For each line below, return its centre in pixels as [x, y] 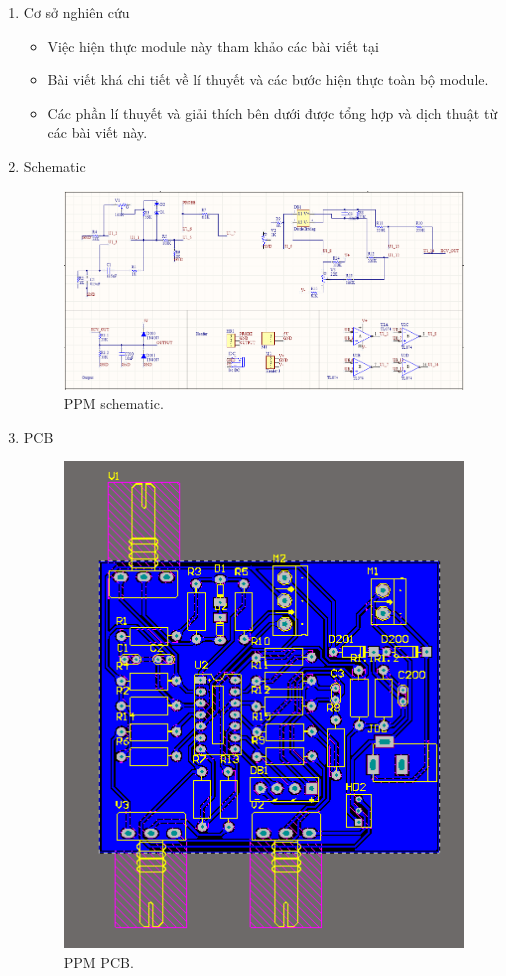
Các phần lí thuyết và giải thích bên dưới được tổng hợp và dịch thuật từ [272, 112]
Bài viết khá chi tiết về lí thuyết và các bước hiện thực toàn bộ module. [268, 79]
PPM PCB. [98, 961]
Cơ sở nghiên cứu [76, 12]
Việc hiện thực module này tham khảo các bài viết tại [213, 45]
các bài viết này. [97, 132]
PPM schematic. [113, 403]
